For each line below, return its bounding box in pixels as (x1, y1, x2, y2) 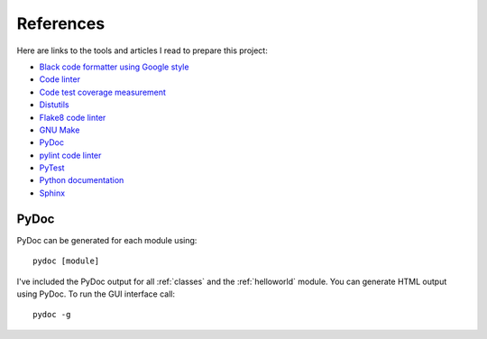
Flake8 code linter (39, 112, 106, 123)
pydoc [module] (32, 256, 100, 266)
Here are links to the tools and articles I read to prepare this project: (16, 45, 268, 56)
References (16, 14, 106, 33)
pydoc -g (32, 309, 71, 320)
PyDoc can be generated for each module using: (16, 234, 198, 245)
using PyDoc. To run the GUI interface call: (16, 289, 176, 299)
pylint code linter (39, 150, 102, 160)
